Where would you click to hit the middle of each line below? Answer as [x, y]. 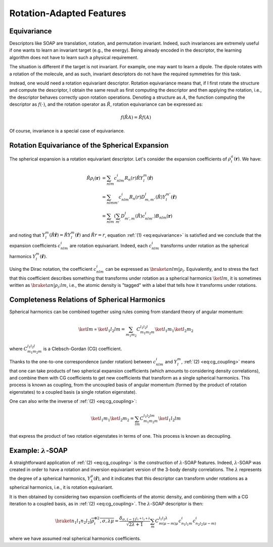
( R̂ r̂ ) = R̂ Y [60, 235]
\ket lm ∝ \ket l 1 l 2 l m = [102, 330]
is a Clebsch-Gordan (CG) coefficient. [83, 349]
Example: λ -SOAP [38, 450]
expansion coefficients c [35, 246]
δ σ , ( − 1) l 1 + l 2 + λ [135, 519]
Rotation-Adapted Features [68, 13]
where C [18, 349]
